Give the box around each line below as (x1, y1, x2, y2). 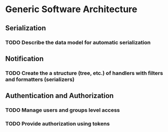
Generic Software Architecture (5, 4, 138, 15)
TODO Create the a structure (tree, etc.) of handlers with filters (5, 69, 163, 76)
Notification (5, 54, 44, 63)
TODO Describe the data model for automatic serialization (5, 39, 151, 46)
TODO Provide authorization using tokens (5, 120, 110, 127)
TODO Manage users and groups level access (5, 107, 120, 114)
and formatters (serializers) (5, 76, 75, 83)
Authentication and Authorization (5, 92, 114, 100)
